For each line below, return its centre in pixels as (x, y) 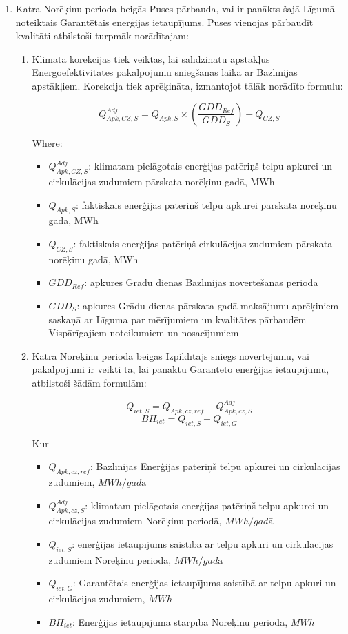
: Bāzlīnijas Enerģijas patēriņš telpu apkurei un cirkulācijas (215, 466)
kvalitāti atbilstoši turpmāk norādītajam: (102, 35)
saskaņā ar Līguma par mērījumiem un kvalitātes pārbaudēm (177, 319)
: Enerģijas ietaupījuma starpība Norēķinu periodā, (180, 621)
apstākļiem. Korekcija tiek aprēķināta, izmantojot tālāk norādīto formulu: (187, 85)
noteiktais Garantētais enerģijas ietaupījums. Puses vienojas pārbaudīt (164, 22)
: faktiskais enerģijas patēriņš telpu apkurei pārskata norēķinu (206, 204)
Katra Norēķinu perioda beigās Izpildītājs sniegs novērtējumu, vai (171, 355)
